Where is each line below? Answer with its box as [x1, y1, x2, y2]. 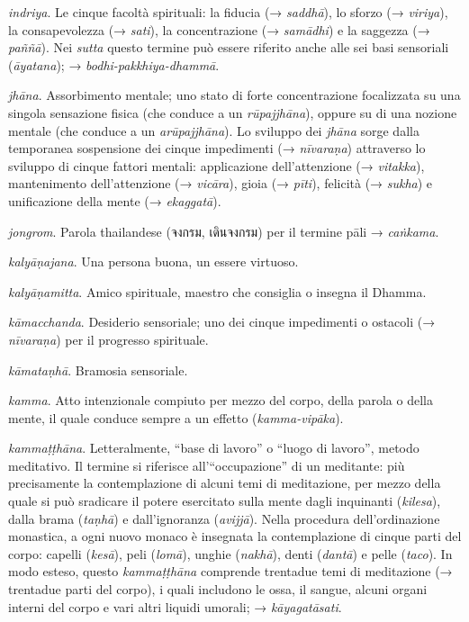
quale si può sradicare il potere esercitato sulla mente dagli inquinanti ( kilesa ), [8, 491, 441, 510]
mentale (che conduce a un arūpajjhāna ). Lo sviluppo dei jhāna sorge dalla [8, 121, 419, 140]
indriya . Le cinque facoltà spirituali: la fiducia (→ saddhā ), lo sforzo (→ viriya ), [8, 3, 448, 21]
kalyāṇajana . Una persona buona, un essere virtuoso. [8, 252, 299, 271]
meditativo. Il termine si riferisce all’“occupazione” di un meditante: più [8, 455, 405, 474]
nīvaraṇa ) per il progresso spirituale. [8, 329, 209, 348]
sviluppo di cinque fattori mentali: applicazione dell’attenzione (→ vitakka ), [8, 156, 425, 175]
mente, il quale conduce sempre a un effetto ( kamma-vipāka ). [8, 408, 344, 427]
